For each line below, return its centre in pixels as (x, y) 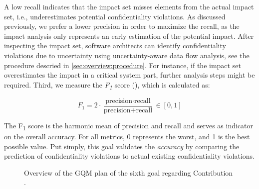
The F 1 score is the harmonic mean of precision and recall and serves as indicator (129, 126)
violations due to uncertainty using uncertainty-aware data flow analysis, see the (127, 55)
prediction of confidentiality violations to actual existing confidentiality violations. (129, 156)
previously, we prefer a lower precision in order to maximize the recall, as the (122, 26)
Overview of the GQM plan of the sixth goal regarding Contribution (129, 172)
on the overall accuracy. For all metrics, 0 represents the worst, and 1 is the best (127, 137)
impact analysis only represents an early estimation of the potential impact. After (129, 36)
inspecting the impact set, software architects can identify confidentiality (115, 46)
